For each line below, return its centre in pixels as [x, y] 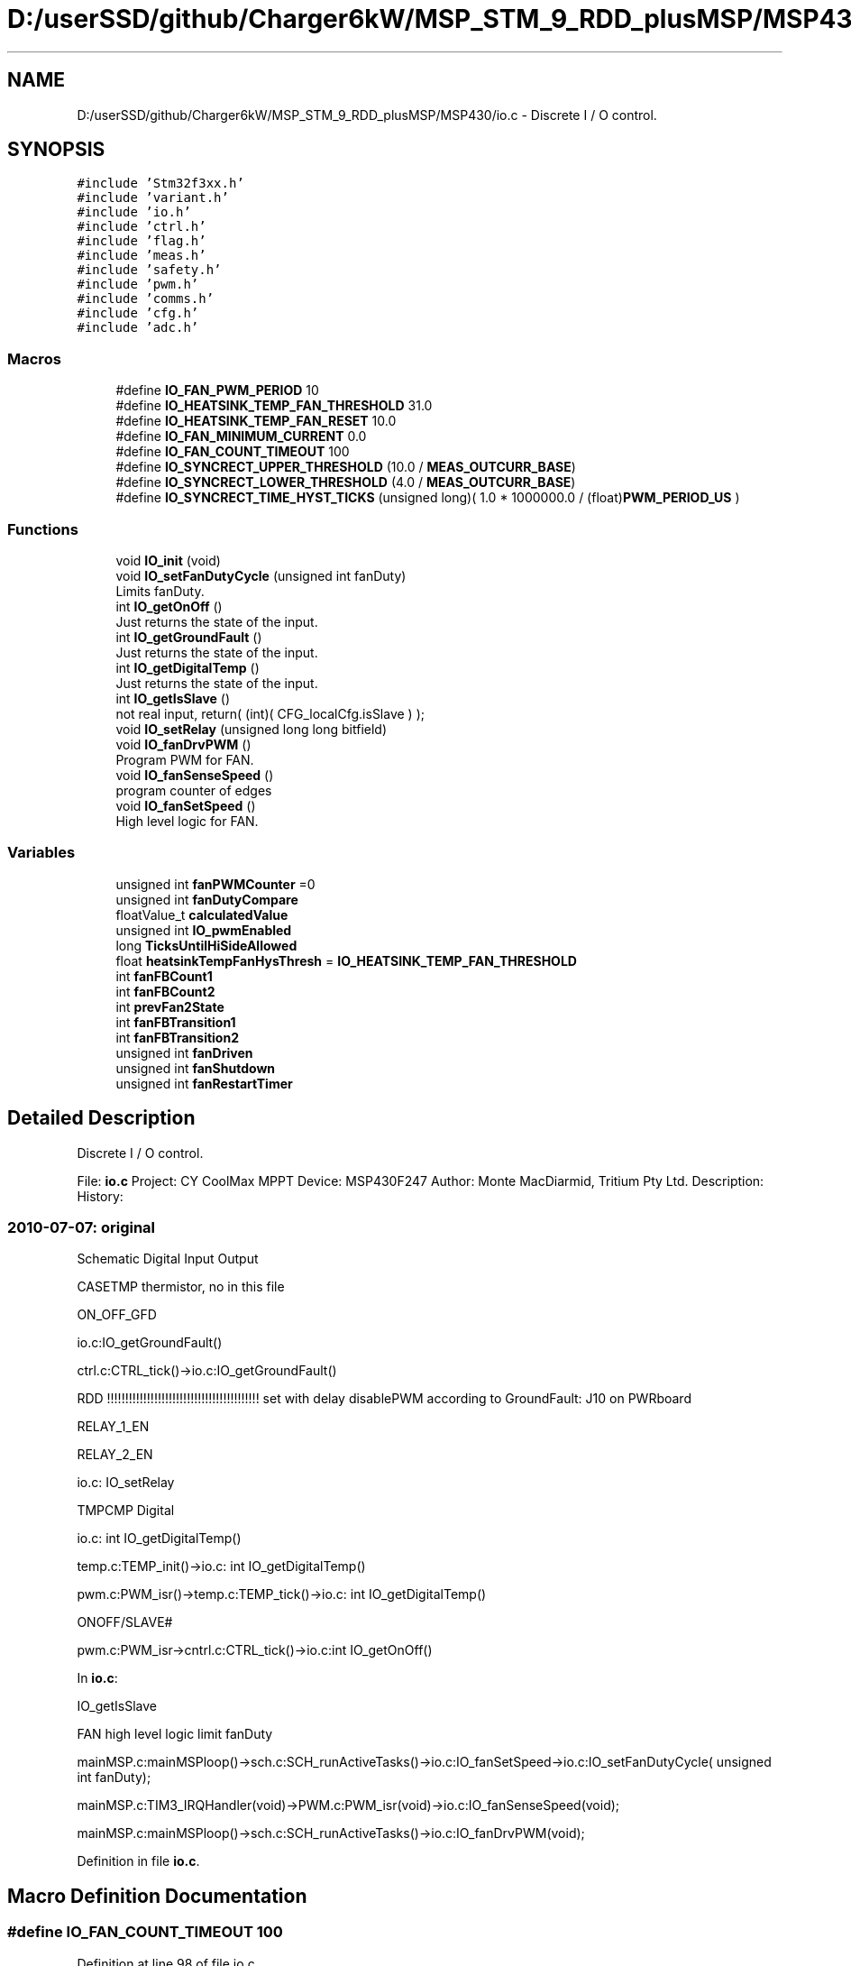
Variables [41, 853]
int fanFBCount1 [164, 976]
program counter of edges [194, 790]
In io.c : [97, 1678]
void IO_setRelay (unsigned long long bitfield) [252, 729]
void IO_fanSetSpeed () [186, 805]
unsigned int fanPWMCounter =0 [215, 884]
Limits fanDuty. [160, 591]
